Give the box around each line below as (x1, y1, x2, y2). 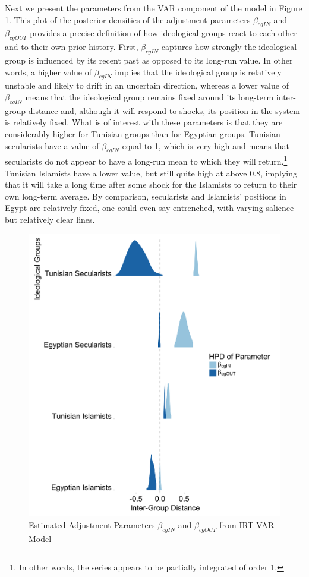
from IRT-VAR (219, 518, 275, 531)
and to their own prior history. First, (5, 40, 138, 53)
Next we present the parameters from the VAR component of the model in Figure (5, 2, 302, 14)
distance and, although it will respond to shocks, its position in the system (28, 104, 300, 116)
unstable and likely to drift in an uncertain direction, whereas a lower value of (5, 79, 289, 92)
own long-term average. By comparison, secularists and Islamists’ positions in (5, 190, 286, 202)
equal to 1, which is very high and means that (122, 139, 290, 152)
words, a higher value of (5, 65, 92, 78)
